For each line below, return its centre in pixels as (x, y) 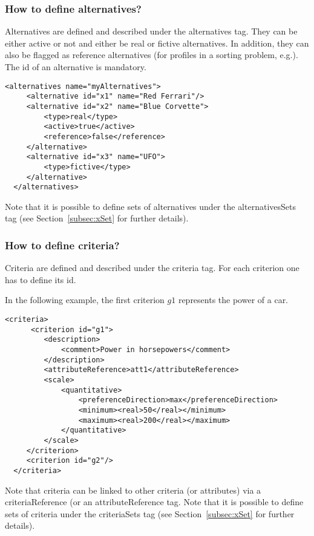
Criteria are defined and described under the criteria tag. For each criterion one (152, 268)
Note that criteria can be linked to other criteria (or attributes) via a (133, 490)
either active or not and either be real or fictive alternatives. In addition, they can (157, 43)
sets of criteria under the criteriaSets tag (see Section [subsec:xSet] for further (150, 513)
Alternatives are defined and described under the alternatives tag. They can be (151, 31)
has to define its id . (41, 279)
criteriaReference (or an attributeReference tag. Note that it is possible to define (154, 502)
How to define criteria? (62, 245)
